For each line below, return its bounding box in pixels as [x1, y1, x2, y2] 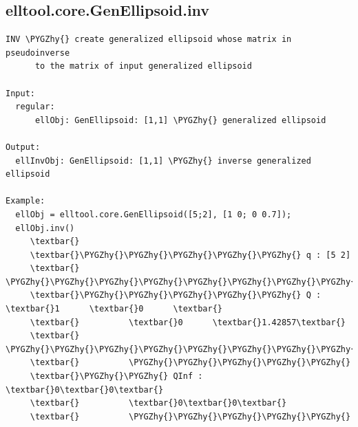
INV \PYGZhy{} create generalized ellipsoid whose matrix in [6, 34, 292, 45]
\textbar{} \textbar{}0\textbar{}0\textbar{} [30, 398, 287, 408]
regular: [15, 102, 55, 112]
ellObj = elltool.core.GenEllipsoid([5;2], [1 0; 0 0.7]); [15, 209, 292, 219]
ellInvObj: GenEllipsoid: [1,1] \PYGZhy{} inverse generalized [15, 155, 311, 166]
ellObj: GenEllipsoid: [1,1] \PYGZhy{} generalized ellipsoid [34, 115, 326, 125]
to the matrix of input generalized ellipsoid [34, 61, 252, 72]
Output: [6, 142, 41, 152]
